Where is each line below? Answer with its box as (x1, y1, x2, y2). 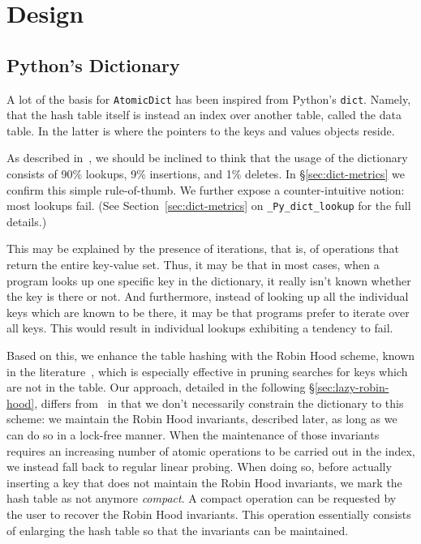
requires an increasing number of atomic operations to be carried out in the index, (6, 442, 415, 459)
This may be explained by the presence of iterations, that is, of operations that (6, 240, 399, 257)
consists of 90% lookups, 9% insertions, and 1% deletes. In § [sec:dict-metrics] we (6, 165, 405, 182)
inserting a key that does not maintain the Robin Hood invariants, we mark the (6, 473, 402, 490)
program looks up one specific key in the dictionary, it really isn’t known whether (6, 272, 411, 289)
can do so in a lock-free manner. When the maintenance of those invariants (6, 426, 380, 443)
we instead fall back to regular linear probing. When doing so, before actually (6, 458, 392, 475)
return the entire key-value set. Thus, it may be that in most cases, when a (6, 256, 380, 273)
